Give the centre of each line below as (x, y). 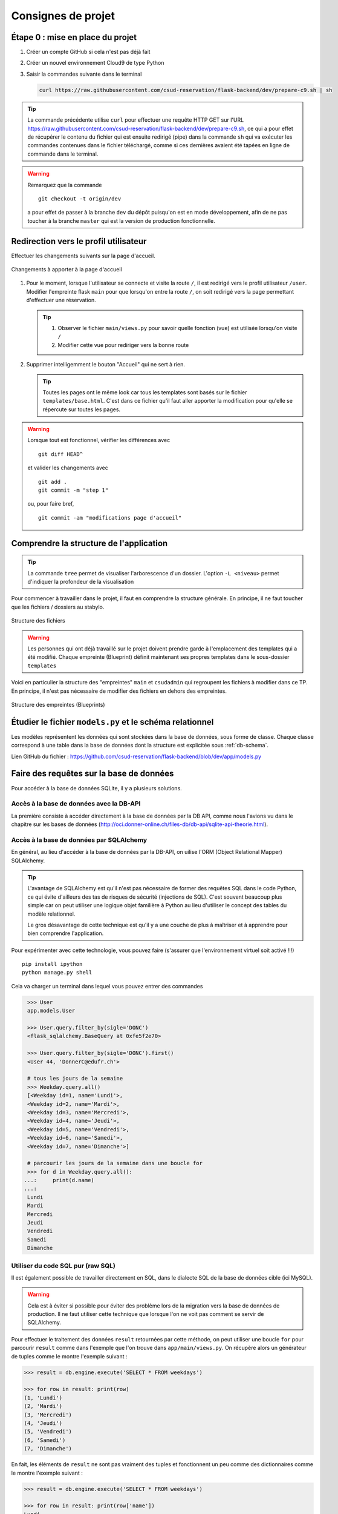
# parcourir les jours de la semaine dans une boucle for (115, 1163)
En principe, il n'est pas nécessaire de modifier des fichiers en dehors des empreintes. (119, 691)
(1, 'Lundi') (43, 1398)
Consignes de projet (63, 16)
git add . (53, 482)
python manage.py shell (57, 973)
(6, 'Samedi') (45, 1440)
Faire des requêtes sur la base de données (93, 774)
